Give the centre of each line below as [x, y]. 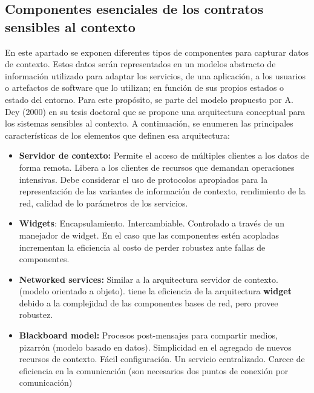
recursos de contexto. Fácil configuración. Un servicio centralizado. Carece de [162, 359]
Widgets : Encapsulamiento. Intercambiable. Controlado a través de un [152, 223]
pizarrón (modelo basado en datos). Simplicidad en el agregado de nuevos [155, 347]
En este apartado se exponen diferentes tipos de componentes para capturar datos [157, 52]
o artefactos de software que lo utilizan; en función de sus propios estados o [145, 88]
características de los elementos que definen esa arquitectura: [117, 135]
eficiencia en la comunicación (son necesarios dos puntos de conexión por [154, 370]
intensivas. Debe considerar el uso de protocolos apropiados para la [143, 179]
